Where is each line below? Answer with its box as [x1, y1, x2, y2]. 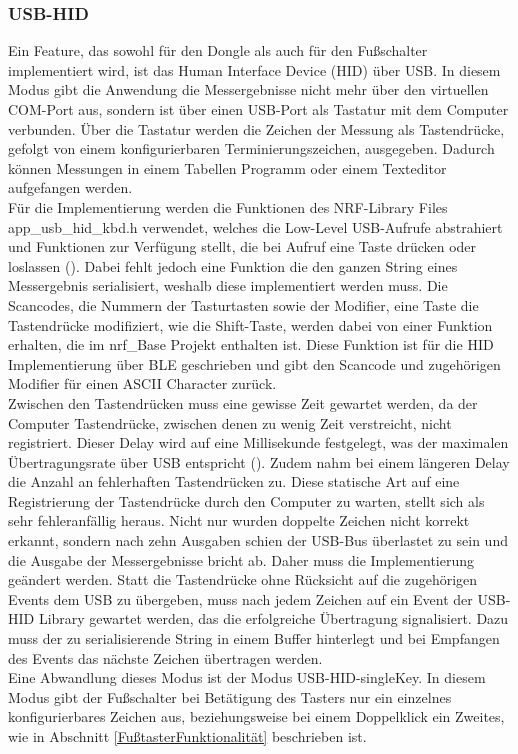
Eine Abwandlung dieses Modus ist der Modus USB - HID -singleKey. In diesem [8, 667, 486, 688]
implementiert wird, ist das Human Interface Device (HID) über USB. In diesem [8, 59, 501, 80]
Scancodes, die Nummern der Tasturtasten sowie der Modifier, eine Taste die [8, 294, 479, 315]
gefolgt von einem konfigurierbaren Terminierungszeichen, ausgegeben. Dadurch [8, 138, 495, 159]
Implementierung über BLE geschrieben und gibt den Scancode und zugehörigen [8, 353, 501, 374]
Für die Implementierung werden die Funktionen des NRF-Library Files [8, 196, 448, 217]
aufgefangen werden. [8, 177, 133, 198]
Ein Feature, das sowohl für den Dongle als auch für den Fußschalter [8, 40, 428, 61]
